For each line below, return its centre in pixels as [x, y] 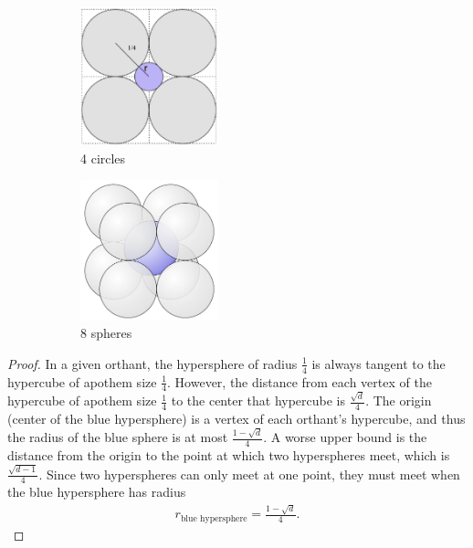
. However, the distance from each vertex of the [300, 381]
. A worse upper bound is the [345, 437]
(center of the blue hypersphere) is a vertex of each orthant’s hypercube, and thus [236, 418]
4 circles [103, 158]
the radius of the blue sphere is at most [118, 437]
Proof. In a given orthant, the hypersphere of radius [152, 363]
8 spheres [106, 333]
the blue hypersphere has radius [97, 492]
